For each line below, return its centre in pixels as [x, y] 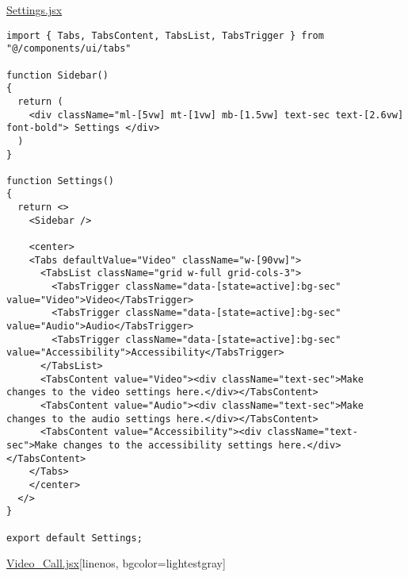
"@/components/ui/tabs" [69, 49]
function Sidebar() [57, 75]
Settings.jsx [34, 10]
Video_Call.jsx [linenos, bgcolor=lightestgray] [116, 563]
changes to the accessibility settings [168, 445]
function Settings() [61, 181]
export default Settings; [74, 538]
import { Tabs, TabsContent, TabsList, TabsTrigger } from [165, 35]
